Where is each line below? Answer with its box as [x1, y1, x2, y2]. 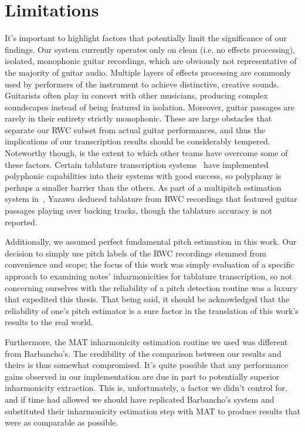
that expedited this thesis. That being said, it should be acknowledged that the [5, 293, 290, 305]
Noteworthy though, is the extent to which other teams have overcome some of [5, 147, 288, 159]
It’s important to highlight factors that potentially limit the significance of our [5, 32, 287, 44]
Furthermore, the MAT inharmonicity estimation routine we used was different [5, 335, 288, 347]
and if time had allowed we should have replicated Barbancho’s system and [5, 393, 274, 405]
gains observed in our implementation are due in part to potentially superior [5, 370, 280, 382]
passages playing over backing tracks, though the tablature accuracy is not [5, 204, 273, 217]
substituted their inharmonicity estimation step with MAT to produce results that [5, 404, 300, 417]
